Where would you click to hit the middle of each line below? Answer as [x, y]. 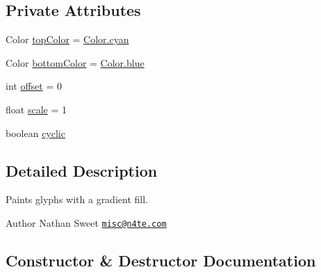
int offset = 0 [34, 86]
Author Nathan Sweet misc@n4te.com [86, 222]
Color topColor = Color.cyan [67, 39]
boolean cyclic [35, 133]
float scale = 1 [36, 109]
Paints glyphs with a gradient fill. [77, 199]
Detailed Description [82, 170]
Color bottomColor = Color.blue [75, 62]
